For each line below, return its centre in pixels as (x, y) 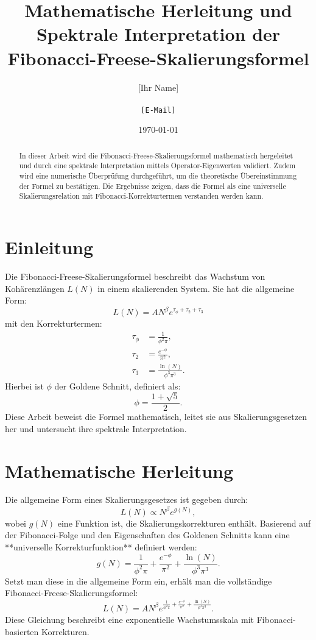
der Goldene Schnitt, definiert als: (118, 386)
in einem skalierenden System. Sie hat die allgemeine (196, 288)
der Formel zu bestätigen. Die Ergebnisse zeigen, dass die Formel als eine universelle (153, 186)
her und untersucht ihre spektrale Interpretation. (96, 428)
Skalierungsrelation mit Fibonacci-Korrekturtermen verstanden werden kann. (141, 196)
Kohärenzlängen (35, 288)
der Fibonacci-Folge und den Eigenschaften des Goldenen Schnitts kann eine (147, 535)
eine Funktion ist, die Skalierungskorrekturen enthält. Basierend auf (184, 523)
